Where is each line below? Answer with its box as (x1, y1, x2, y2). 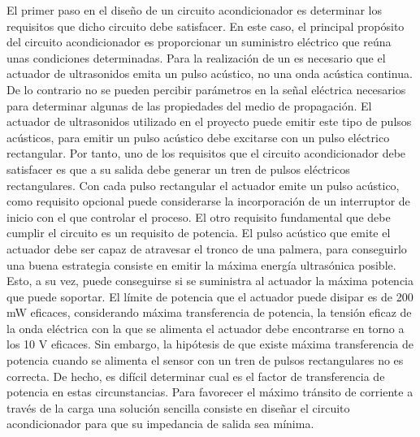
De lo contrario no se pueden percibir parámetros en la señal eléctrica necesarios (6, 80, 406, 97)
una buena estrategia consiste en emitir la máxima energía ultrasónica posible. (6, 256, 396, 273)
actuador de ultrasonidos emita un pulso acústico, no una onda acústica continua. (6, 65, 413, 82)
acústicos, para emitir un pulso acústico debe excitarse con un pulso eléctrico (6, 128, 390, 145)
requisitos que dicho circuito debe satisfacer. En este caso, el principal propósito (6, 17, 405, 34)
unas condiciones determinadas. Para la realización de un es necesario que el (6, 49, 386, 66)
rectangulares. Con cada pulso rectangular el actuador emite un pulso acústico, (6, 176, 400, 193)
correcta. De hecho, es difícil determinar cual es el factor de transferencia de (6, 367, 385, 384)
